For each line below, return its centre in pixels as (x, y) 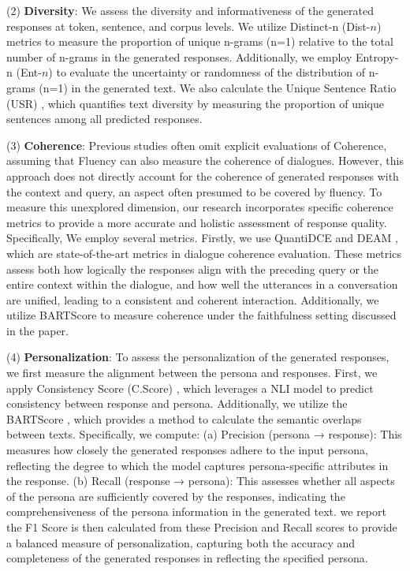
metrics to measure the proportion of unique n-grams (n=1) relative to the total (200, 41)
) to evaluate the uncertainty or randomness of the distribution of (207, 72)
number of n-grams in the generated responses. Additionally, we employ (179, 56)
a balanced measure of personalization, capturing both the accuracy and (181, 542)
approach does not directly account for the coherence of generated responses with (203, 175)
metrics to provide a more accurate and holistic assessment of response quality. (197, 222)
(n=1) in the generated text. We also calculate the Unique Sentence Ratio (218, 87)
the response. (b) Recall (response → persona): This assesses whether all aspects (201, 481)
